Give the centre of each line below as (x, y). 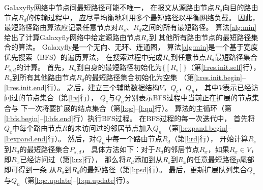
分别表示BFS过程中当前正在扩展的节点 (188, 98)
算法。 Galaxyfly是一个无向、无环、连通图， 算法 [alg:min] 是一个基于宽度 (138, 47)
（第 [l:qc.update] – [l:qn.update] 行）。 (77, 180)
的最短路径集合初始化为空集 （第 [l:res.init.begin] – (165, 77)
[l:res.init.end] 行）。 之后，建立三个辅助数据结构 (82, 87)
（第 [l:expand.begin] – (198, 128)
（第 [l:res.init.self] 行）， (224, 67)
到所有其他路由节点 (45, 77)
